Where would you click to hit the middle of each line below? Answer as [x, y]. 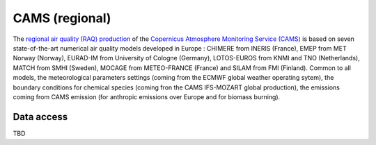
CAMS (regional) [62, 18]
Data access [40, 117]
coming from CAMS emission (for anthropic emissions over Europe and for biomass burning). [147, 96]
